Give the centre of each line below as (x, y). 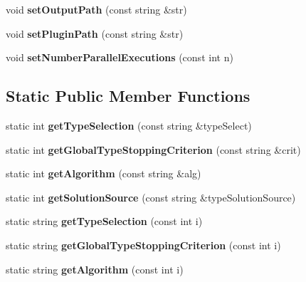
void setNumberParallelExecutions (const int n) (120, 57)
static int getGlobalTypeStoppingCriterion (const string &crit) (153, 149)
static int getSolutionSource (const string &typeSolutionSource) (151, 197)
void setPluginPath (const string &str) (95, 33)
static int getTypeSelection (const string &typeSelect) (129, 125)
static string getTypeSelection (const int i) (104, 221)
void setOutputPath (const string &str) (96, 9)
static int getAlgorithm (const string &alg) (104, 173)
